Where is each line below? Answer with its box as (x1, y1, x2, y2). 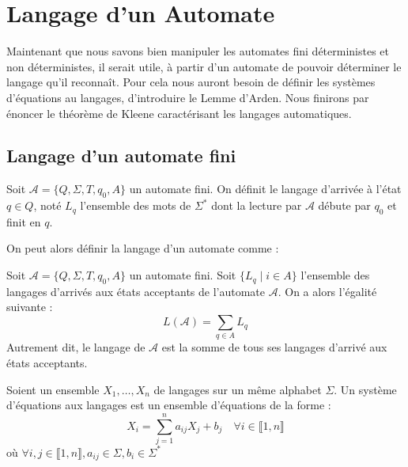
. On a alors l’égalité (278, 283, 377, 299)
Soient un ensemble (6, 381, 100, 397)
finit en (6, 213, 41, 230)
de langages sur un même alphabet (153, 381, 322, 397)
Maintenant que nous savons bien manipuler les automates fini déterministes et (6, 43, 389, 59)
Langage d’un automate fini (6, 143, 236, 168)
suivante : (6, 298, 53, 315)
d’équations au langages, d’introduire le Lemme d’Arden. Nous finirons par (6, 89, 369, 105)
